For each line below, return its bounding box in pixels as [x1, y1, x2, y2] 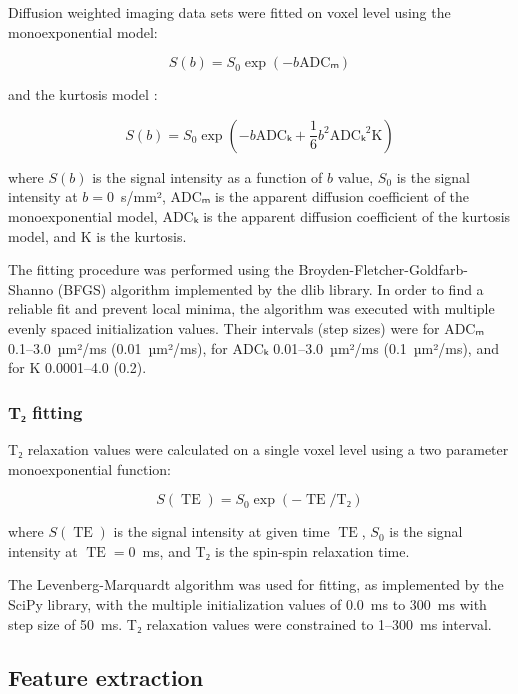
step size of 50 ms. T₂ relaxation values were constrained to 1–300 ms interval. [8, 613, 492, 634]
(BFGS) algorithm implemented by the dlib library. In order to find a [57, 278, 484, 299]
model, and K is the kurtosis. [8, 225, 187, 246]
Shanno [8, 278, 54, 299]
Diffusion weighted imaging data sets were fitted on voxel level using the [8, 2, 451, 22]
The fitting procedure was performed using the [8, 259, 294, 280]
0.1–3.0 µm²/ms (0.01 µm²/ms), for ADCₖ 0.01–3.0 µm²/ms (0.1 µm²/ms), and [8, 337, 499, 358]
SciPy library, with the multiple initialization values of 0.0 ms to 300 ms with [8, 593, 487, 614]
